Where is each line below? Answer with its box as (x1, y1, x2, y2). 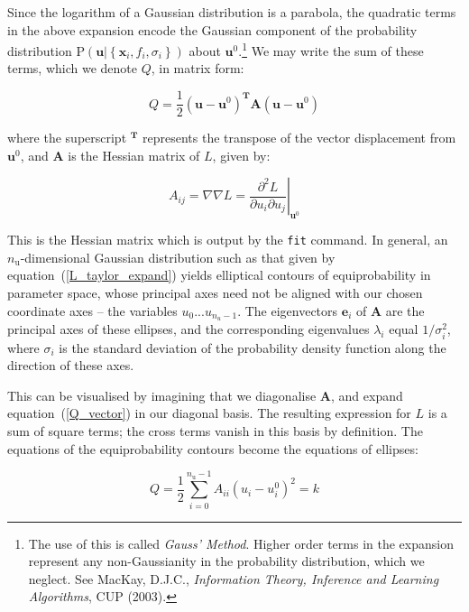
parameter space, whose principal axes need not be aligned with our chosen (7, 283, 423, 301)
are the (385, 301, 425, 320)
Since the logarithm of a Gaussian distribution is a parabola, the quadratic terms (7, 3, 456, 21)
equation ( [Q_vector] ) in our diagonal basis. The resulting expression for (7, 403, 411, 422)
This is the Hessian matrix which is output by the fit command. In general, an (7, 230, 448, 249)
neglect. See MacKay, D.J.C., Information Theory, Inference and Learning (28, 569, 439, 588)
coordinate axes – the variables (7, 301, 178, 320)
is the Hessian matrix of (68, 145, 200, 164)
